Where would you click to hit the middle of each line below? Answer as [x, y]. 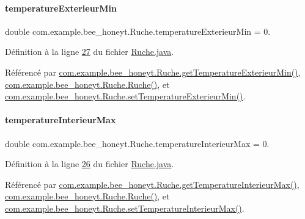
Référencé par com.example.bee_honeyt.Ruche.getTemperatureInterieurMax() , [152, 184]
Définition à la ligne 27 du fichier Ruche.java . [90, 52]
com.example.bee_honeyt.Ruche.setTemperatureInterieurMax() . [125, 208]
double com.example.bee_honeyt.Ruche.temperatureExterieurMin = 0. [138, 31]
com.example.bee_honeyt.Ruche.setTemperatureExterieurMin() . [125, 96]
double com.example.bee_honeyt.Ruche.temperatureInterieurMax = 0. [137, 143]
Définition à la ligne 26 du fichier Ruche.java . [90, 164]
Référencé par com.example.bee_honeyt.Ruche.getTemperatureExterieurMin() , [153, 72]
